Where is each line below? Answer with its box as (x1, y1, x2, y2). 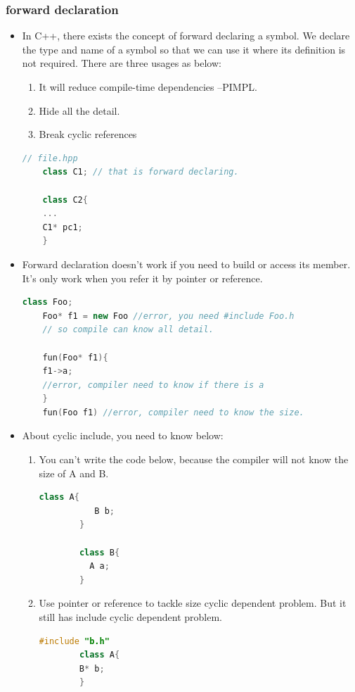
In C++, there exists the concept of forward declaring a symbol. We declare (22, 28, 350, 43)
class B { (79, 547, 120, 558)
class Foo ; (22, 297, 73, 308)
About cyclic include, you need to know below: (22, 428, 224, 443)
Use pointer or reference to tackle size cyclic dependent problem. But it (39, 596, 347, 610)
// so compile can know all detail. (42, 325, 214, 335)
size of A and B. (39, 465, 109, 480)
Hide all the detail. (39, 103, 120, 118)
